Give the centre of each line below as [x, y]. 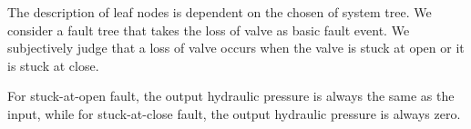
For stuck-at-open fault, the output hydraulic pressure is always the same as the [231, 96]
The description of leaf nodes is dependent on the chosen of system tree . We [220, 12]
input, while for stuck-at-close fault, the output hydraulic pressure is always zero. [234, 113]
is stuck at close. [53, 65]
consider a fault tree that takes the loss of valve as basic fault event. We [209, 30]
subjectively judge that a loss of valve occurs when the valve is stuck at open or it [236, 48]
